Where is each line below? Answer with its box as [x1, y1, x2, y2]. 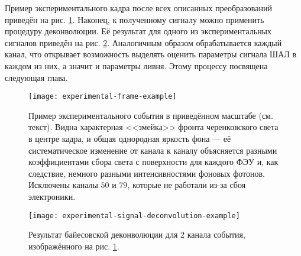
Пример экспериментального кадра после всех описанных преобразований [5, 2, 272, 14]
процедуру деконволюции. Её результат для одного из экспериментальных [5, 25, 272, 37]
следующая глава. [5, 71, 68, 83]
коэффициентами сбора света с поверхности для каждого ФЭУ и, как [28, 155, 279, 168]
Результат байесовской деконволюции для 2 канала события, [28, 228, 245, 241]
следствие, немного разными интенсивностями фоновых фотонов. [28, 167, 265, 179]
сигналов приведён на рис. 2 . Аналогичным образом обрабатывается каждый [5, 36, 282, 48]
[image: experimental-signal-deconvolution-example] [28, 211, 240, 220]
